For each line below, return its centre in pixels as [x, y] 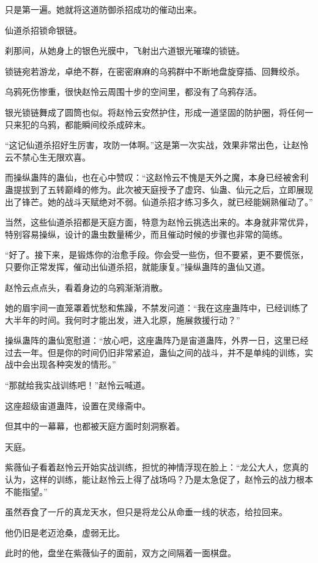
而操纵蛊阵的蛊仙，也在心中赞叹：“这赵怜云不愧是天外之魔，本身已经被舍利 [157, 177]
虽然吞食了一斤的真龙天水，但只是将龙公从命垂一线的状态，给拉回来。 [146, 512]
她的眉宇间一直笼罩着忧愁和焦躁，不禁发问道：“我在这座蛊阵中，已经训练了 [157, 308]
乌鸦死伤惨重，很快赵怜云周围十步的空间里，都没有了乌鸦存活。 [133, 92]
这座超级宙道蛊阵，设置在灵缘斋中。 [78, 405]
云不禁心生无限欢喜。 [48, 157]
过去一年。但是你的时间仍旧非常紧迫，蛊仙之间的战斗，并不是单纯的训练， [155, 352]
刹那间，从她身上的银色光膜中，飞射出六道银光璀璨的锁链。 [125, 51]
